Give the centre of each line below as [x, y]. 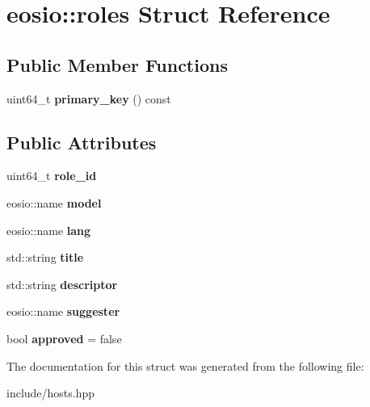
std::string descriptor [62, 284]
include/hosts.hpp [51, 393]
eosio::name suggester [63, 311]
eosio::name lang [49, 230]
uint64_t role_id [52, 176]
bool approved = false [64, 338]
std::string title [45, 257]
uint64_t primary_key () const [89, 98]
